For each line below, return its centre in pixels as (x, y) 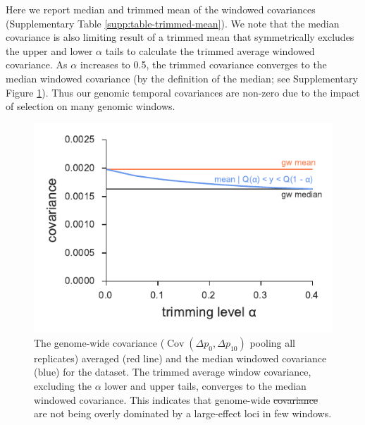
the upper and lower (49, 50)
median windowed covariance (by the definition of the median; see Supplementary (182, 78)
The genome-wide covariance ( (99, 342)
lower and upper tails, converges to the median (205, 386)
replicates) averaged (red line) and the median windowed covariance (180, 358)
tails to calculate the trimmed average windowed (210, 50)
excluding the (63, 386)
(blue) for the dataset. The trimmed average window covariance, (173, 372)
